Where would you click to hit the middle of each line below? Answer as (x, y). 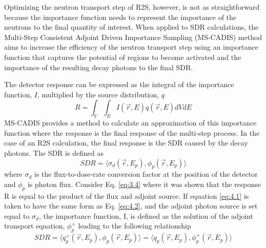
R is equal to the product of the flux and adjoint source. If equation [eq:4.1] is (127, 195)
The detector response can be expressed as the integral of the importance (119, 84)
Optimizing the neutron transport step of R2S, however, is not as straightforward (132, 7)
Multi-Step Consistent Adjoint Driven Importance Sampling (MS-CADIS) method (133, 37)
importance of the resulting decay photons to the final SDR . (99, 67)
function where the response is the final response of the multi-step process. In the (132, 132)
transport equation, (35, 226)
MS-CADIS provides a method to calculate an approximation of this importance (130, 123)
